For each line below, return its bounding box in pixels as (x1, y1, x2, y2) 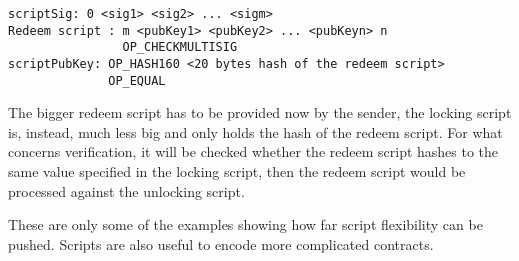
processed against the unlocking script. (8, 180, 245, 201)
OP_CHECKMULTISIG (122, 40, 238, 55)
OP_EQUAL (108, 73, 166, 88)
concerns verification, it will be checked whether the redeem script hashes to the (8, 141, 499, 162)
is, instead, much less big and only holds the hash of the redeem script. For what (8, 121, 503, 142)
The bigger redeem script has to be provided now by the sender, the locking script (8, 102, 512, 123)
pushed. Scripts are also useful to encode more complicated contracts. (8, 233, 434, 254)
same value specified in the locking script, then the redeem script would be (8, 161, 466, 182)
